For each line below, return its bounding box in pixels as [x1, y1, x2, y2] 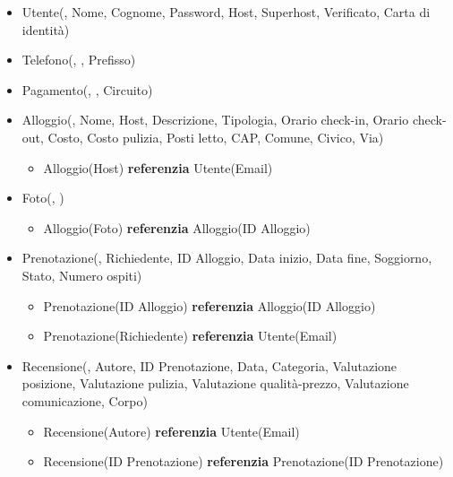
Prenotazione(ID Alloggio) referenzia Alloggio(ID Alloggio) [43, 296, 376, 315]
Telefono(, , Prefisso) [21, 50, 136, 69]
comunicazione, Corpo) [21, 391, 148, 410]
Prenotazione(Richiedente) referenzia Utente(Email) [43, 326, 338, 345]
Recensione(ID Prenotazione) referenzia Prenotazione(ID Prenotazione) [43, 452, 444, 471]
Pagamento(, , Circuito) [21, 80, 153, 99]
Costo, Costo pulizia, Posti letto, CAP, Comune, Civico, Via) [47, 127, 384, 146]
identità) [21, 20, 70, 39]
